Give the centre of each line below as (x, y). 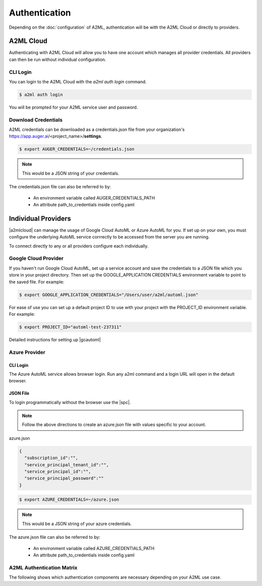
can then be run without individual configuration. (57, 59)
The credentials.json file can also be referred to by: (60, 187)
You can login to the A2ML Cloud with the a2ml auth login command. (78, 82)
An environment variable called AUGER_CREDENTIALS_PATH (94, 198)
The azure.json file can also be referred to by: (55, 537)
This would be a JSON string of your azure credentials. (77, 524)
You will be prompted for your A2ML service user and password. (74, 107)
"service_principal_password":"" (64, 478)
